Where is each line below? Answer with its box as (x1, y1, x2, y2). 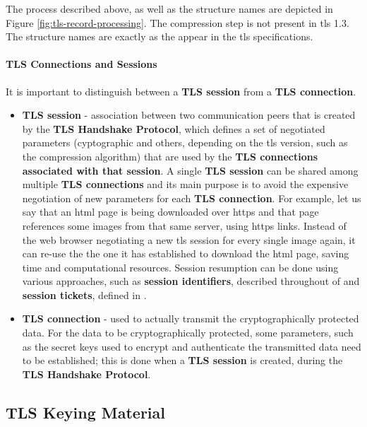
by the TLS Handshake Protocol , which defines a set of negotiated (22, 121, 325, 136)
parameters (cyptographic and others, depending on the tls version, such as (22, 135, 348, 150)
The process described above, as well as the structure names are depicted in (6, 1, 333, 16)
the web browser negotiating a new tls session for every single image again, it (22, 232, 356, 247)
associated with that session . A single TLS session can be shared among (22, 163, 359, 177)
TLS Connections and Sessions (6, 57, 157, 71)
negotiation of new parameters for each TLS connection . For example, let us (22, 190, 361, 205)
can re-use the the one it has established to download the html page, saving (22, 246, 349, 261)
